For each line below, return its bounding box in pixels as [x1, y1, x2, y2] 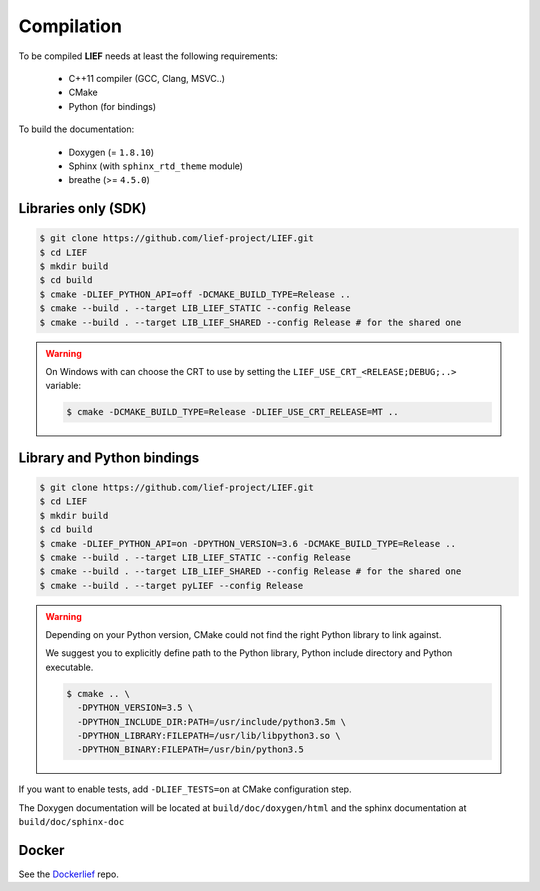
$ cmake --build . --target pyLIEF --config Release [39, 580, 304, 591]
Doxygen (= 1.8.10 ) [68, 146, 155, 158]
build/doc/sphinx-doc [18, 816, 125, 828]
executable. [45, 661, 94, 673]
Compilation [18, 15, 122, 37]
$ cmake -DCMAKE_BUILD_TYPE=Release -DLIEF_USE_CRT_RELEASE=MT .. [66, 406, 399, 418]
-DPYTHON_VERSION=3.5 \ [76, 702, 194, 714]
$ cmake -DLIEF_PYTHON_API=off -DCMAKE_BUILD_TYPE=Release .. [39, 288, 351, 300]
